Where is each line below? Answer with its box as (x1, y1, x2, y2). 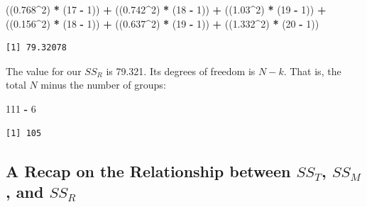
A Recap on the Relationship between (6, 160, 291, 181)
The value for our (6, 63, 82, 78)
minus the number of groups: (40, 77, 166, 92)
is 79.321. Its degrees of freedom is (106, 63, 256, 78)
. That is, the (283, 63, 341, 78)
